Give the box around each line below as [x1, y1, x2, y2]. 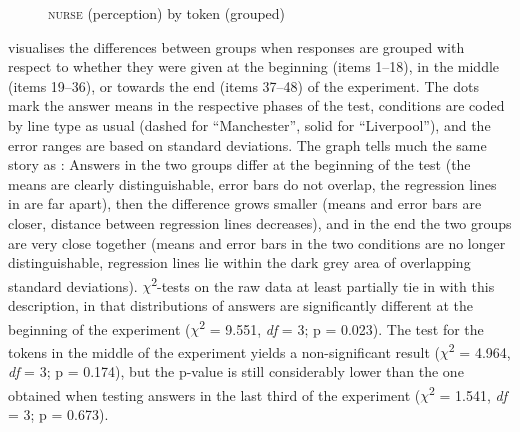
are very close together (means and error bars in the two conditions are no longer [8, 232, 506, 253]
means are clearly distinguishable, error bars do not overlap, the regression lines [8, 173, 497, 194]
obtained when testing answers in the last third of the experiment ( [8, 384, 421, 405]
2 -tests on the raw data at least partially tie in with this [151, 272, 495, 296]
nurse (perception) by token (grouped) [48, 3, 286, 23]
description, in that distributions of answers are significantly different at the [8, 294, 474, 315]
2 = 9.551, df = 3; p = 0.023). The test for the [199, 315, 484, 339]
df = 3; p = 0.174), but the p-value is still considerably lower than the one [8, 361, 464, 382]
